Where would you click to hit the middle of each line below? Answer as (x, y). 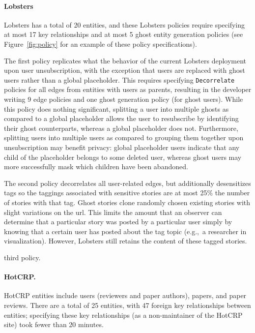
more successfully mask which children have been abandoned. (96, 166)
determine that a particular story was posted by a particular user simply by (118, 222)
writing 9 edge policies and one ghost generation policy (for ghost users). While (124, 99)
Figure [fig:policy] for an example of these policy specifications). (100, 44)
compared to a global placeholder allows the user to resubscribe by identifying (121, 118)
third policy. (22, 257)
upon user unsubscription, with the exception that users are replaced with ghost (125, 70)
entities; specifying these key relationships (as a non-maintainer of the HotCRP (123, 315)
